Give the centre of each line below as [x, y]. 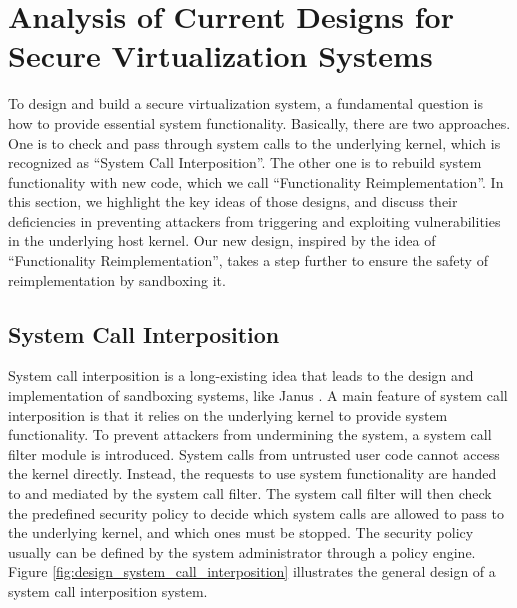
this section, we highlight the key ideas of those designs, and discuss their [233, 201]
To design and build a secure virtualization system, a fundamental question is [246, 103]
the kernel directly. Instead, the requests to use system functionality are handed [252, 473]
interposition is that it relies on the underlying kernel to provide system [228, 414]
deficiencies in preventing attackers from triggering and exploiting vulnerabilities [254, 220]
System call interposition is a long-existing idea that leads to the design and [241, 375]
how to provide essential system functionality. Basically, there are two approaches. [259, 122]
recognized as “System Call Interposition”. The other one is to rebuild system [245, 162]
